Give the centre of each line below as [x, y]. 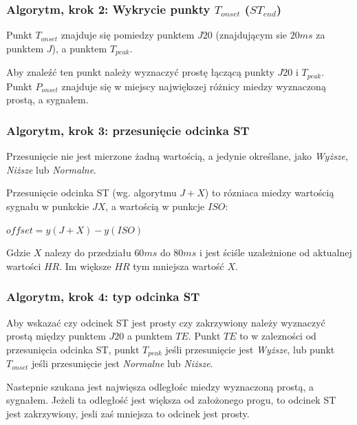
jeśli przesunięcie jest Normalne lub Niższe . [122, 363]
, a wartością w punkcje [155, 206]
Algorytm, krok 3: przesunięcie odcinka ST [128, 130]
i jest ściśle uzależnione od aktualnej [275, 252]
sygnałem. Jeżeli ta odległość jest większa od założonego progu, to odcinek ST [171, 400]
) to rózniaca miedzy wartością [269, 193]
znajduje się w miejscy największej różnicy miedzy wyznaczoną [194, 86]
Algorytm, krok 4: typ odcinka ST [103, 297]
